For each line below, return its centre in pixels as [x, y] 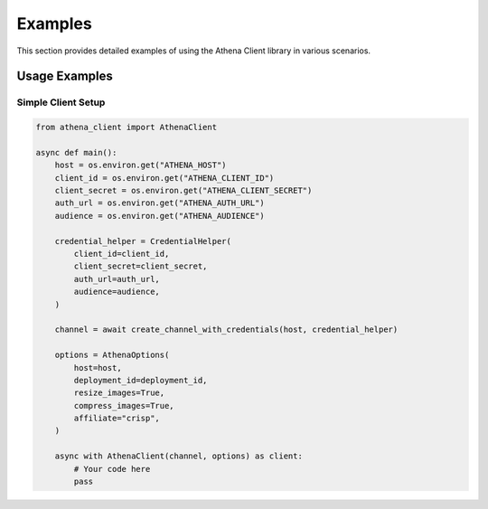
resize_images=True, [119, 393]
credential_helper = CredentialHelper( [143, 241]
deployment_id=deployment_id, [141, 380]
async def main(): [76, 152]
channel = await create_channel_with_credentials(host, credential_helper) [226, 330]
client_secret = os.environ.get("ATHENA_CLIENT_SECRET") [183, 191]
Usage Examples [65, 76]
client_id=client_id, [122, 254]
